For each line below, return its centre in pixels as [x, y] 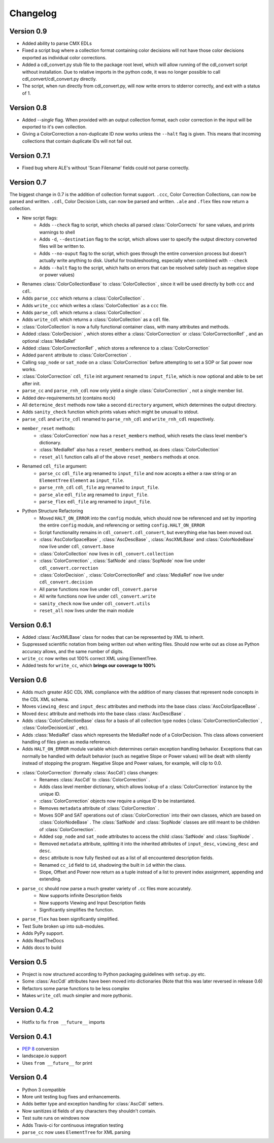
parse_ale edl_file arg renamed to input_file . [94, 495]
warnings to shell [57, 232]
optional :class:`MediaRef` [49, 341]
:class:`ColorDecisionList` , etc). [55, 728]
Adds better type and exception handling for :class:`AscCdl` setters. [93, 1104]
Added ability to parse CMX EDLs [57, 44]
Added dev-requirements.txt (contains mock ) [69, 398]
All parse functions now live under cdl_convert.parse [98, 589]
